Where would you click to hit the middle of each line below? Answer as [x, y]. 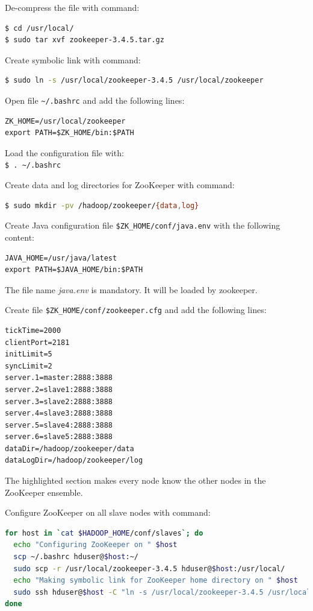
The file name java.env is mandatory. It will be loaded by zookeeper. [131, 289]
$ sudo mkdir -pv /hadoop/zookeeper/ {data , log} [102, 205]
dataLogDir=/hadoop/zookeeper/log [74, 461]
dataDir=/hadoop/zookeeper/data [70, 448]
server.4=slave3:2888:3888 [59, 413]
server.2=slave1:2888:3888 [59, 389]
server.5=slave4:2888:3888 [59, 425]
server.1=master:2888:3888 [59, 378]
